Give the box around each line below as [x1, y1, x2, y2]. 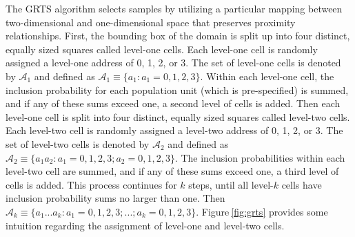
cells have [281, 177, 322, 191]
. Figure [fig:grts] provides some [196, 204, 328, 218]
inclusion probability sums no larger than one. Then [6, 191, 225, 205]
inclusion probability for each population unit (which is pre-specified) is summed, [6, 82, 349, 97]
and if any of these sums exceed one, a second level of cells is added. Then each [6, 96, 341, 111]
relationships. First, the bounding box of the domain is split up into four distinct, [6, 28, 350, 43]
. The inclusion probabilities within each [174, 150, 345, 164]
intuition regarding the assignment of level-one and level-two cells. [6, 218, 285, 232]
